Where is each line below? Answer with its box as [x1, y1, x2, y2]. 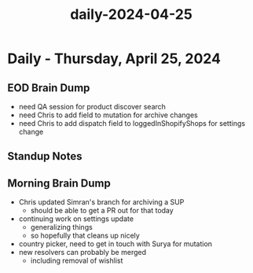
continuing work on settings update [18, 214, 134, 223]
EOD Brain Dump [7, 81, 90, 94]
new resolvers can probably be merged [18, 248, 147, 257]
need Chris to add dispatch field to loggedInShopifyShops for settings [18, 119, 245, 127]
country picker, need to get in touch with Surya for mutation [18, 239, 213, 249]
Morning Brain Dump [7, 176, 111, 190]
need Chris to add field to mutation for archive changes [18, 110, 198, 120]
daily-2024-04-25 [69, 6, 193, 24]
